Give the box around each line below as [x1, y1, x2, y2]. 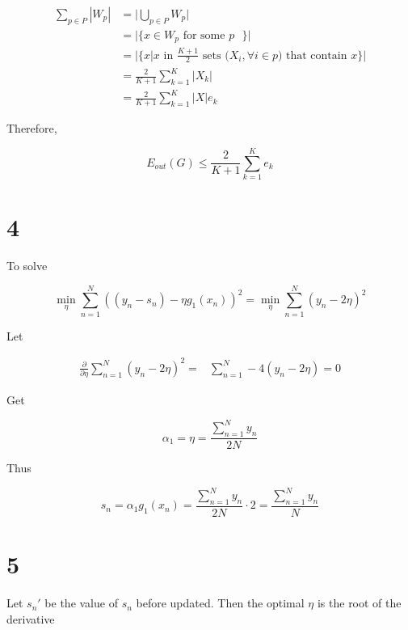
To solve [6, 257, 48, 274]
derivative [6, 610, 55, 627]
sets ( [202, 49, 229, 61]
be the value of [44, 594, 118, 611]
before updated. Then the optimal [136, 594, 305, 611]
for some [183, 29, 225, 41]
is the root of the [317, 594, 402, 611]
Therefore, [6, 120, 57, 137]
